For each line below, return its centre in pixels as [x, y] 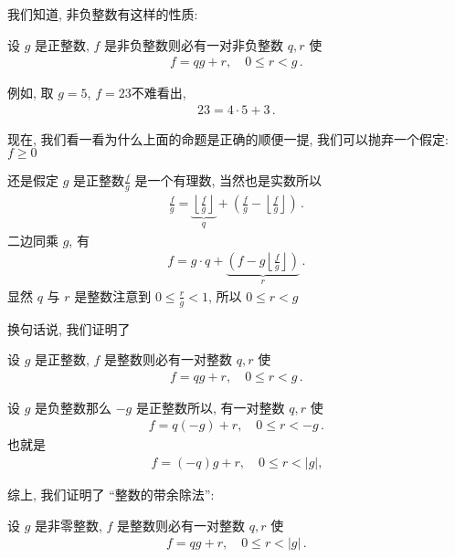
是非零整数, [69, 525]
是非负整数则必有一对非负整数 [194, 44]
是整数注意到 [113, 295]
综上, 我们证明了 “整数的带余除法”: [111, 495]
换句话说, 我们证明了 [69, 328]
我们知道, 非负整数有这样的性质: [103, 14]
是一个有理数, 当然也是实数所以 [228, 180]
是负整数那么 [74, 407]
